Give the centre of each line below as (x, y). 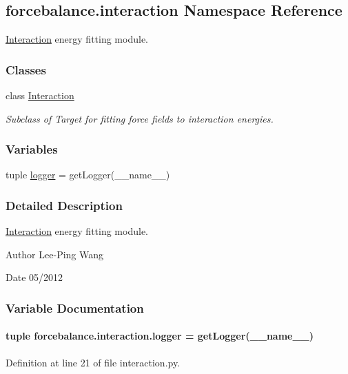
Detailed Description (64, 205)
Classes (26, 69)
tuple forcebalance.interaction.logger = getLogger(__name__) (160, 336)
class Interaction (40, 95)
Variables (32, 149)
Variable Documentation (75, 308)
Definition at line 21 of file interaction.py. (93, 362)
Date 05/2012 (34, 277)
